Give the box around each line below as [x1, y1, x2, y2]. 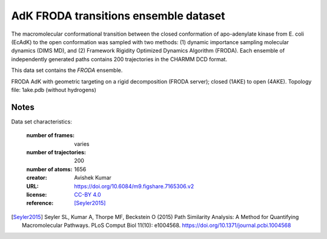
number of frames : [26, 132, 75, 139]
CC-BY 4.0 [74, 191, 101, 198]
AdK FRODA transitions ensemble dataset [11, 9, 225, 22]
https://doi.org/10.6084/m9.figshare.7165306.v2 [74, 182, 194, 190]
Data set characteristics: [11, 118, 72, 125]
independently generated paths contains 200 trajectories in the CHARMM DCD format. [11, 55, 227, 63]
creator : [26, 174, 48, 182]
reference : [26, 200, 54, 207]
